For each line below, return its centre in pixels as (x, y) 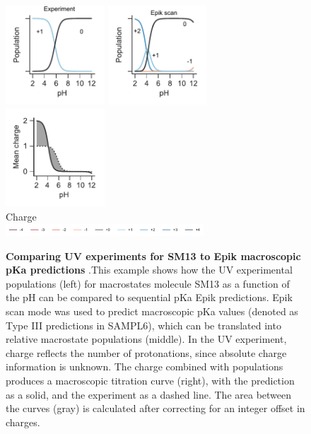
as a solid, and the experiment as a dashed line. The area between (149, 394)
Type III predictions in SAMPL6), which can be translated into (143, 325)
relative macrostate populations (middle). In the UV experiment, (146, 339)
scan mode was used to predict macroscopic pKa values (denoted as (152, 311)
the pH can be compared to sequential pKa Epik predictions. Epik (149, 297)
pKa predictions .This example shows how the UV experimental (149, 270)
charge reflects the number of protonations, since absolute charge (146, 352)
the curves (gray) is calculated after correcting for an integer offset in (155, 408)
